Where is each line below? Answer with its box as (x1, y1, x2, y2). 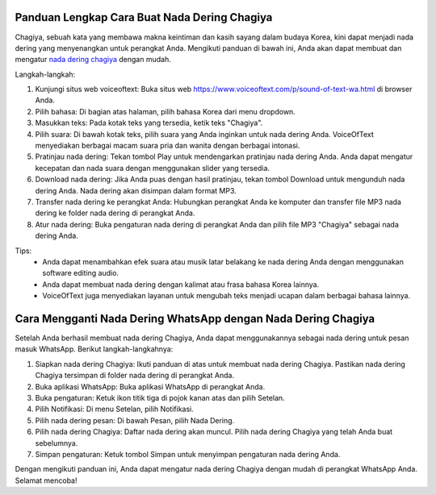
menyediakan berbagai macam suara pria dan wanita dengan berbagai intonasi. (35, 141, 300, 151)
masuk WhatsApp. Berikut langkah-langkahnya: (15, 344, 174, 354)
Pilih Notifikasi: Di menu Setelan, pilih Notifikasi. (35, 404, 194, 414)
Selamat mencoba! (15, 476, 78, 485)
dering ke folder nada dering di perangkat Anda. (35, 208, 195, 218)
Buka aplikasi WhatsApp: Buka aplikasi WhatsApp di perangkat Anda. (35, 381, 266, 391)
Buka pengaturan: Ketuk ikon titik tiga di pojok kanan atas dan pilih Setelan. (35, 393, 286, 402)
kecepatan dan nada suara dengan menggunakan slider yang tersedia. (35, 163, 270, 173)
